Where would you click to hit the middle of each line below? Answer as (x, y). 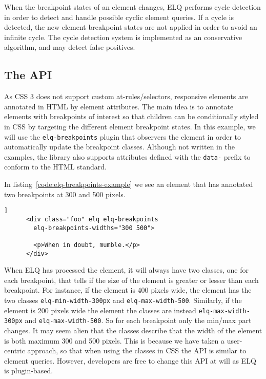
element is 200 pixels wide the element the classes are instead (100, 310)
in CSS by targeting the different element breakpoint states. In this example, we (130, 126)
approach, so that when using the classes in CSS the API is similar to (137, 350)
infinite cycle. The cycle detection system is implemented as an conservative (123, 37)
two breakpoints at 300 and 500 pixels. (65, 194)
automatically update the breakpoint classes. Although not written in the (119, 147)
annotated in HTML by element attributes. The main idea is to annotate (119, 106)
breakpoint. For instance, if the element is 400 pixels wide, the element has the (128, 290)
